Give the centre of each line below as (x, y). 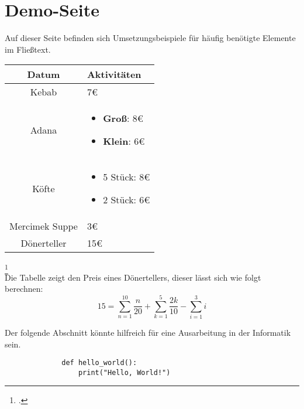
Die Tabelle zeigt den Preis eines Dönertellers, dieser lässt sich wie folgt (133, 277)
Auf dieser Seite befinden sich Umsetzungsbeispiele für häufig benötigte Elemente (150, 38)
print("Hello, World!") (124, 372)
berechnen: (24, 289)
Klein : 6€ (124, 141)
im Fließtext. (28, 49)
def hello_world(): (99, 363)
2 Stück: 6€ (127, 200)
